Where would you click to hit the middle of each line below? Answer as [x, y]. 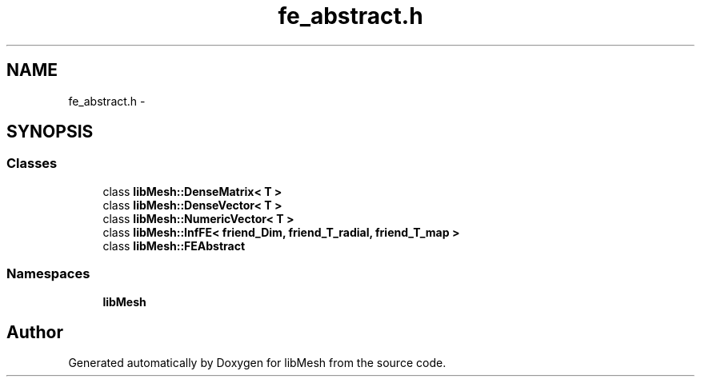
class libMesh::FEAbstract [174, 245]
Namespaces [48, 274]
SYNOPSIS [50, 132]
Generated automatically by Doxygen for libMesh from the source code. [257, 363]
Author [35, 332]
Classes [32, 164]
